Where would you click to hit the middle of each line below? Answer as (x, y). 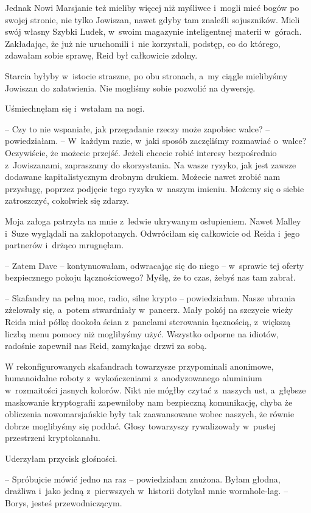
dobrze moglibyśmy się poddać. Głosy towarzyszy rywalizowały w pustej (141, 425)
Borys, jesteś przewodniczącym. (64, 502)
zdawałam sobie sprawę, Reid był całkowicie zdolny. (101, 55)
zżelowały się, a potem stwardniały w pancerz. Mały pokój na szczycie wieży (149, 310)
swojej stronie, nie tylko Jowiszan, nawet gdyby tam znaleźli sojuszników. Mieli (152, 19)
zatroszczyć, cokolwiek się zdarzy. (67, 200)
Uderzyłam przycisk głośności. (61, 458)
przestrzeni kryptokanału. (53, 438)
